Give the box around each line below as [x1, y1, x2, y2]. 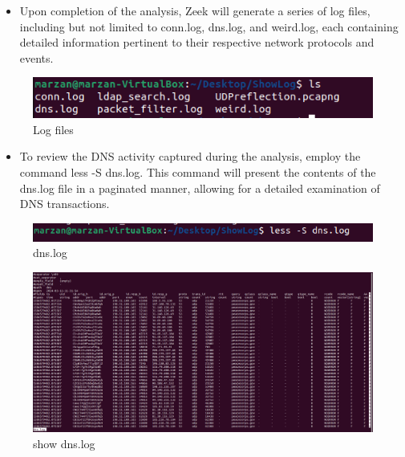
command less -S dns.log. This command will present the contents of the [19, 164, 376, 180]
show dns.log [33, 435, 95, 451]
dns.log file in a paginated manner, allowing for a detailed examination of [19, 179, 380, 196]
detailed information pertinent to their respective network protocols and [19, 34, 375, 51]
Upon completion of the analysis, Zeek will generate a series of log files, [19, 2, 371, 18]
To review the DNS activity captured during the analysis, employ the [19, 148, 361, 165]
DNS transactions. [19, 195, 110, 212]
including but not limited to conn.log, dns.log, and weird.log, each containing [19, 18, 399, 35]
